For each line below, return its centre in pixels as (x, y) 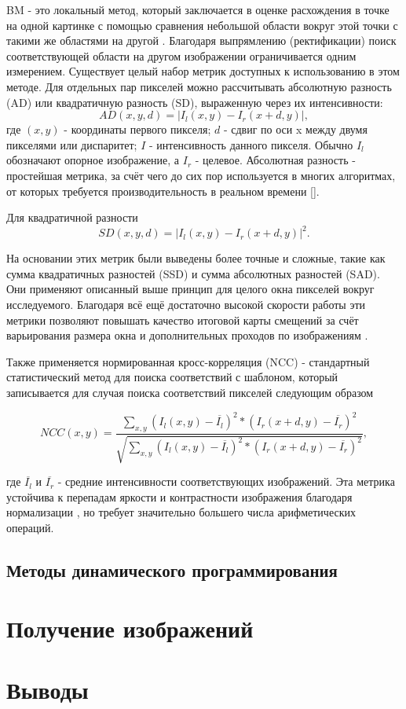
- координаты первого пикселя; (137, 129)
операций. (30, 528)
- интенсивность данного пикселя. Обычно (251, 144)
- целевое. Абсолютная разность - (275, 160)
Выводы (48, 689)
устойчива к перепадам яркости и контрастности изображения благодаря (179, 496)
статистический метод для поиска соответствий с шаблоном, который (172, 377)
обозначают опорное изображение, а (93, 160)
